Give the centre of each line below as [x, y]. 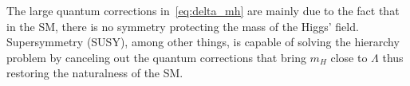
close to [349, 57]
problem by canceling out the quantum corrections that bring [156, 57]
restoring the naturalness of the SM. [95, 73]
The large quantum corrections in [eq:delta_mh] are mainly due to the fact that [203, 10]
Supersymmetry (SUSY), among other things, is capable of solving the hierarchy [203, 42]
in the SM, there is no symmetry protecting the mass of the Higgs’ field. [183, 26]
